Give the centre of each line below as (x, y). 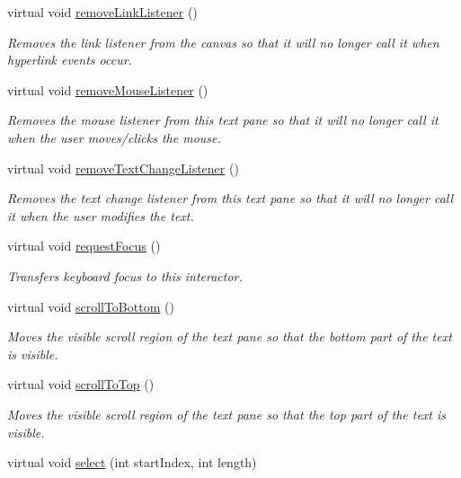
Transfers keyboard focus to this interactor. (125, 275)
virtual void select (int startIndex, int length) (132, 462)
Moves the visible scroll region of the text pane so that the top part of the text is (227, 414)
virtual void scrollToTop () (81, 384)
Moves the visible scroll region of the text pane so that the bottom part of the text (230, 336)
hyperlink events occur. (70, 60)
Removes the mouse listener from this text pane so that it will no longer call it (223, 120)
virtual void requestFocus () (84, 246)
